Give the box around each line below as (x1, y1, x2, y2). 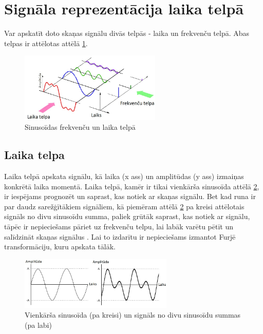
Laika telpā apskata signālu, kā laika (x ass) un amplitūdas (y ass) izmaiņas (4, 170, 244, 181)
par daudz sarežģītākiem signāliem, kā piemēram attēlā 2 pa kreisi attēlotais (4, 201, 245, 211)
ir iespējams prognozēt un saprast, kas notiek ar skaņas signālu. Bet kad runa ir (4, 191, 256, 202)
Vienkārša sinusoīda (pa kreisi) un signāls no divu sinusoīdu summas (25, 309, 241, 320)
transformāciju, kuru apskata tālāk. (4, 241, 116, 252)
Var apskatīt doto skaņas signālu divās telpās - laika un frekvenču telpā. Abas (4, 28, 250, 38)
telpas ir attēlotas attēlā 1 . (4, 37, 88, 48)
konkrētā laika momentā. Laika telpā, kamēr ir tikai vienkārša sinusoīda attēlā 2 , (4, 181, 259, 191)
